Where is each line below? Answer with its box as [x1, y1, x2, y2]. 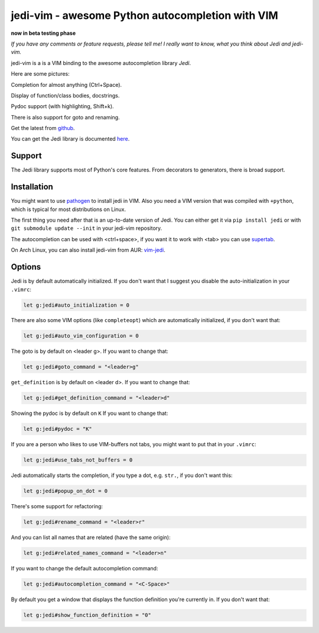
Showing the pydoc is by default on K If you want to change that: [11, 410, 168, 417]
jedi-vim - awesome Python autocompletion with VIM [11, 9, 279, 22]
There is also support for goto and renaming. [11, 113, 121, 121]
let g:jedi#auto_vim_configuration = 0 [23, 333, 139, 339]
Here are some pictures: [11, 70, 70, 77]
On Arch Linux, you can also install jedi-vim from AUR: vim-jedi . [11, 246, 165, 254]
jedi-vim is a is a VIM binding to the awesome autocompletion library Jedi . [11, 59, 191, 66]
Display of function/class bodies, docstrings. [11, 92, 120, 99]
